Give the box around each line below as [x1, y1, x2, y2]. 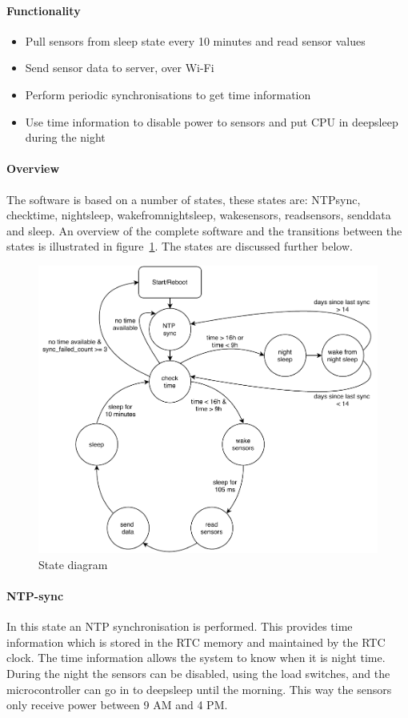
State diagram [38, 556, 108, 572]
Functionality [6, 2, 81, 18]
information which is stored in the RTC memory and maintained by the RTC [6, 633, 386, 650]
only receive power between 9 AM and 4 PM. [6, 696, 228, 713]
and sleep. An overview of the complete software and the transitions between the [6, 222, 402, 239]
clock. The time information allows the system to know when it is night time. [6, 649, 386, 666]
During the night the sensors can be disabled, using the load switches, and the [6, 665, 390, 682]
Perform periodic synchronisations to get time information [25, 86, 311, 102]
